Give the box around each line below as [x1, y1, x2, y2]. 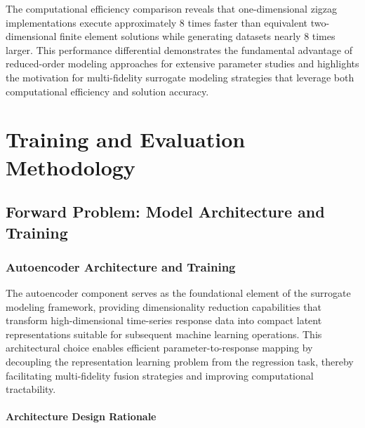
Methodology [6, 152, 135, 181]
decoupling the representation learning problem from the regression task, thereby [6, 354, 354, 369]
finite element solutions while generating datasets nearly [60, 29, 301, 44]
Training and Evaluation [6, 125, 246, 154]
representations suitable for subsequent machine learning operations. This [6, 326, 322, 341]
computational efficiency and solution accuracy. [6, 83, 209, 98]
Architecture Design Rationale [6, 409, 157, 424]
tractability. [6, 382, 56, 396]
